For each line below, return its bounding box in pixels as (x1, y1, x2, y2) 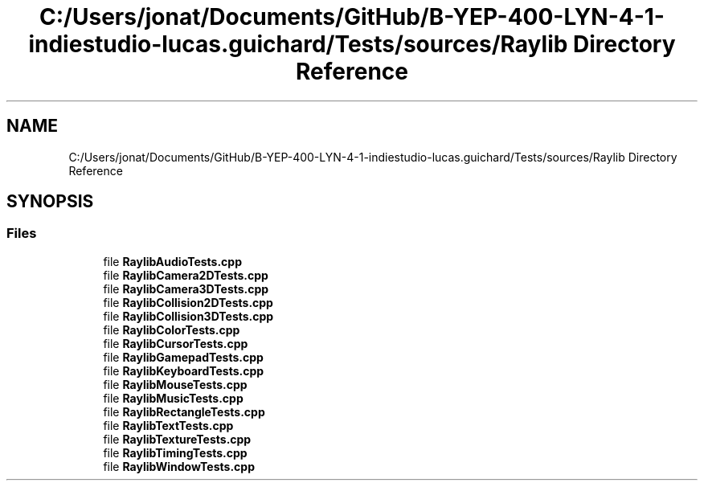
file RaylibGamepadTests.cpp (103, 350, 264, 364)
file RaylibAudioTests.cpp (103, 254, 243, 268)
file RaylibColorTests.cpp (103, 322, 240, 337)
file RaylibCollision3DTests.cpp (103, 309, 274, 323)
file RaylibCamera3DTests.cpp (103, 281, 269, 296)
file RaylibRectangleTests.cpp (103, 404, 265, 419)
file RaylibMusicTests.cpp (103, 391, 244, 405)
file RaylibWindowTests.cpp (103, 459, 255, 473)
